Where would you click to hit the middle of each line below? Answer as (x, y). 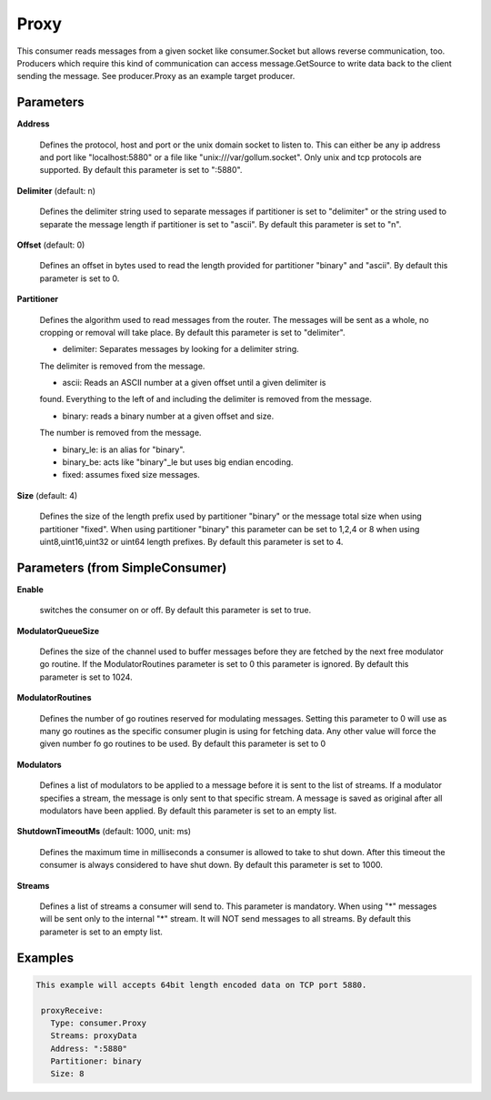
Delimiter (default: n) (56, 190)
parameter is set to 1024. (86, 677)
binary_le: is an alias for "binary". (124, 449)
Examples (45, 958)
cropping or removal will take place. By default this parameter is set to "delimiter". (192, 332)
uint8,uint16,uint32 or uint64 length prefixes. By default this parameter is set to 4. (191, 542)
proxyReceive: (72, 1010)
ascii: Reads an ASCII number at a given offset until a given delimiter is (194, 383)
